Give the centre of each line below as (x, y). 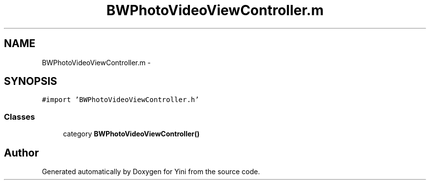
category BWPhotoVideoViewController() (131, 134)
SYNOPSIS (31, 81)
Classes (20, 117)
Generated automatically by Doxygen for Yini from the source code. (151, 172)
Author (21, 153)
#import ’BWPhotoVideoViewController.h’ (121, 100)
